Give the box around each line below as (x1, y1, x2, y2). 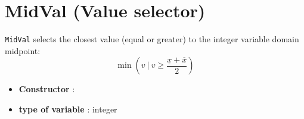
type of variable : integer (18, 102, 117, 115)
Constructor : (18, 83, 75, 95)
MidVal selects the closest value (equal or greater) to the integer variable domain (5, 33, 299, 45)
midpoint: (5, 44, 41, 57)
